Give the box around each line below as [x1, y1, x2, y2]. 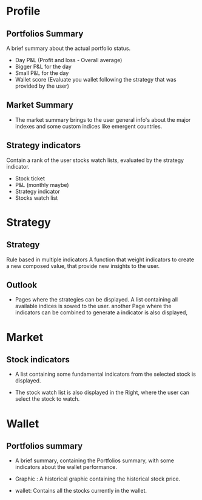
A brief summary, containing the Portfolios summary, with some [15, 457, 175, 464]
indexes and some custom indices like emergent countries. [15, 122, 163, 130]
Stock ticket [15, 175, 45, 182]
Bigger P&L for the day [15, 63, 72, 70]
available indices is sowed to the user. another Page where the [15, 303, 172, 310]
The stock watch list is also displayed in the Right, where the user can [15, 389, 190, 396]
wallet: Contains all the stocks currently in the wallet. [15, 487, 147, 495]
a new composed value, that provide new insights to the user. [6, 262, 160, 269]
